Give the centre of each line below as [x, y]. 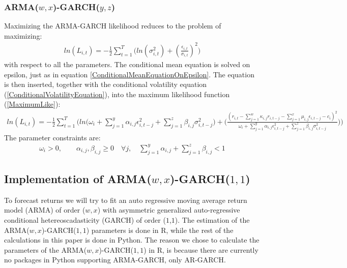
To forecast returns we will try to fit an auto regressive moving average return [126, 200]
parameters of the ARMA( [46, 249]
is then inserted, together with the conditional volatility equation [106, 84]
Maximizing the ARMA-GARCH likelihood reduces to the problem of [113, 26]
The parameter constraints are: [52, 137]
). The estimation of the [212, 219]
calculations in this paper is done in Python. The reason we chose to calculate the [132, 240]
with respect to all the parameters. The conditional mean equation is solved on [127, 64]
